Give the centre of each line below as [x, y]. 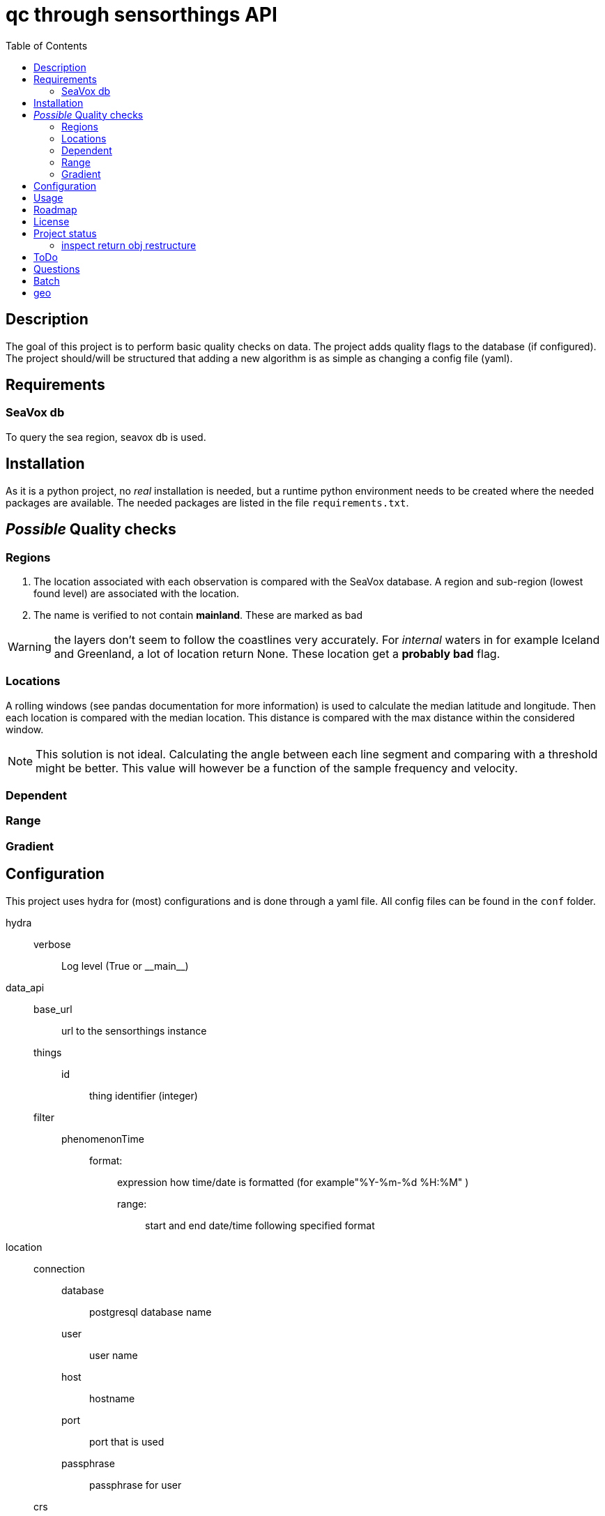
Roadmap [55, 209]
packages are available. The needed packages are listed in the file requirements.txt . [207, 502]
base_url [53, 1009]
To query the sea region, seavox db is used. [106, 437]
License [52, 221]
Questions [57, 269]
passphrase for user [136, 1485]
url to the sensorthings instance [134, 1030]
